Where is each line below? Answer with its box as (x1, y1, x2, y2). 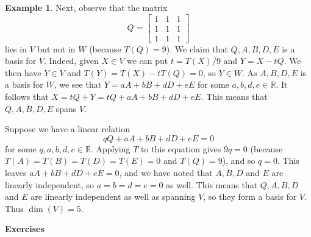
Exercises (5, 222, 45, 235)
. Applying (90, 142, 130, 155)
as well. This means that (166, 178, 258, 191)
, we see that (54, 78, 102, 91)
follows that (5, 90, 49, 103)
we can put (127, 54, 168, 67)
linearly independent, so (5, 178, 94, 191)
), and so (222, 154, 256, 167)
